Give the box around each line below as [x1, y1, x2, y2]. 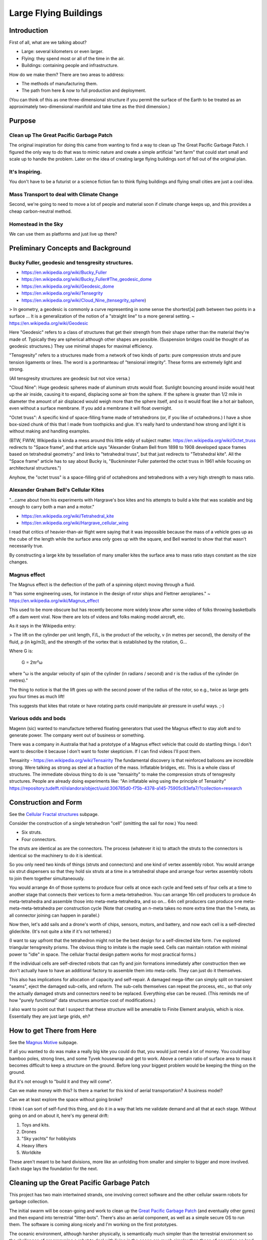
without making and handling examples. [9, 428, 90, 434]
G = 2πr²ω [21, 659, 43, 665]
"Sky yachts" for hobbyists [21, 1136, 76, 1142]
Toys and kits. [21, 1121, 50, 1128]
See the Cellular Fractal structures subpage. [9, 811, 99, 817]
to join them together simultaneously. [9, 875, 85, 881]
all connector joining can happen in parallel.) [9, 912, 100, 918]
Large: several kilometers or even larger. [21, 49, 104, 55]
